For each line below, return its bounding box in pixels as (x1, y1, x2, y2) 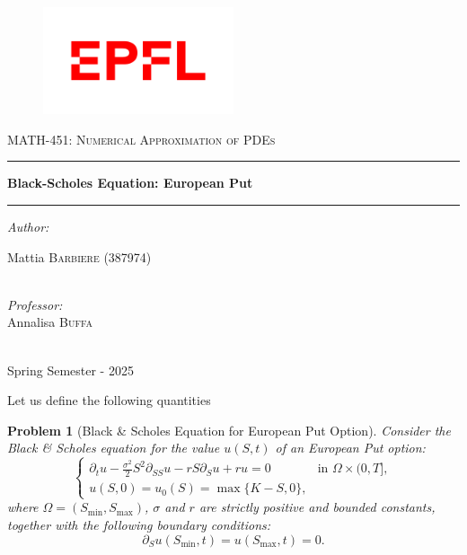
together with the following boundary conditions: (7, 515, 271, 534)
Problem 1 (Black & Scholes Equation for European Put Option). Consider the (7, 420, 451, 439)
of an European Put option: (275, 438, 426, 457)
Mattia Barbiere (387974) (7, 247, 152, 266)
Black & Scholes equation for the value (7, 438, 220, 457)
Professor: (7, 295, 63, 313)
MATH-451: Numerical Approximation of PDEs (7, 129, 276, 148)
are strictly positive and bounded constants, (198, 498, 436, 516)
